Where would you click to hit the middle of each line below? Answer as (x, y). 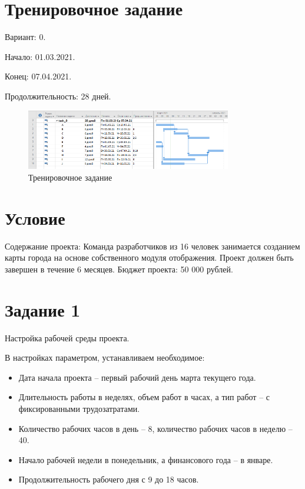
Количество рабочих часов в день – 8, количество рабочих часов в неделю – (155, 428)
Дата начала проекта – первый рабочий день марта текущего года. (137, 377)
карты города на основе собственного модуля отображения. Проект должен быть (149, 257)
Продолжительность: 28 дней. (58, 96)
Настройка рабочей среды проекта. (67, 337)
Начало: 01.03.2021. (40, 56)
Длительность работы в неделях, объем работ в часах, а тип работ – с (144, 397)
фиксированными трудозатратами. (79, 408)
